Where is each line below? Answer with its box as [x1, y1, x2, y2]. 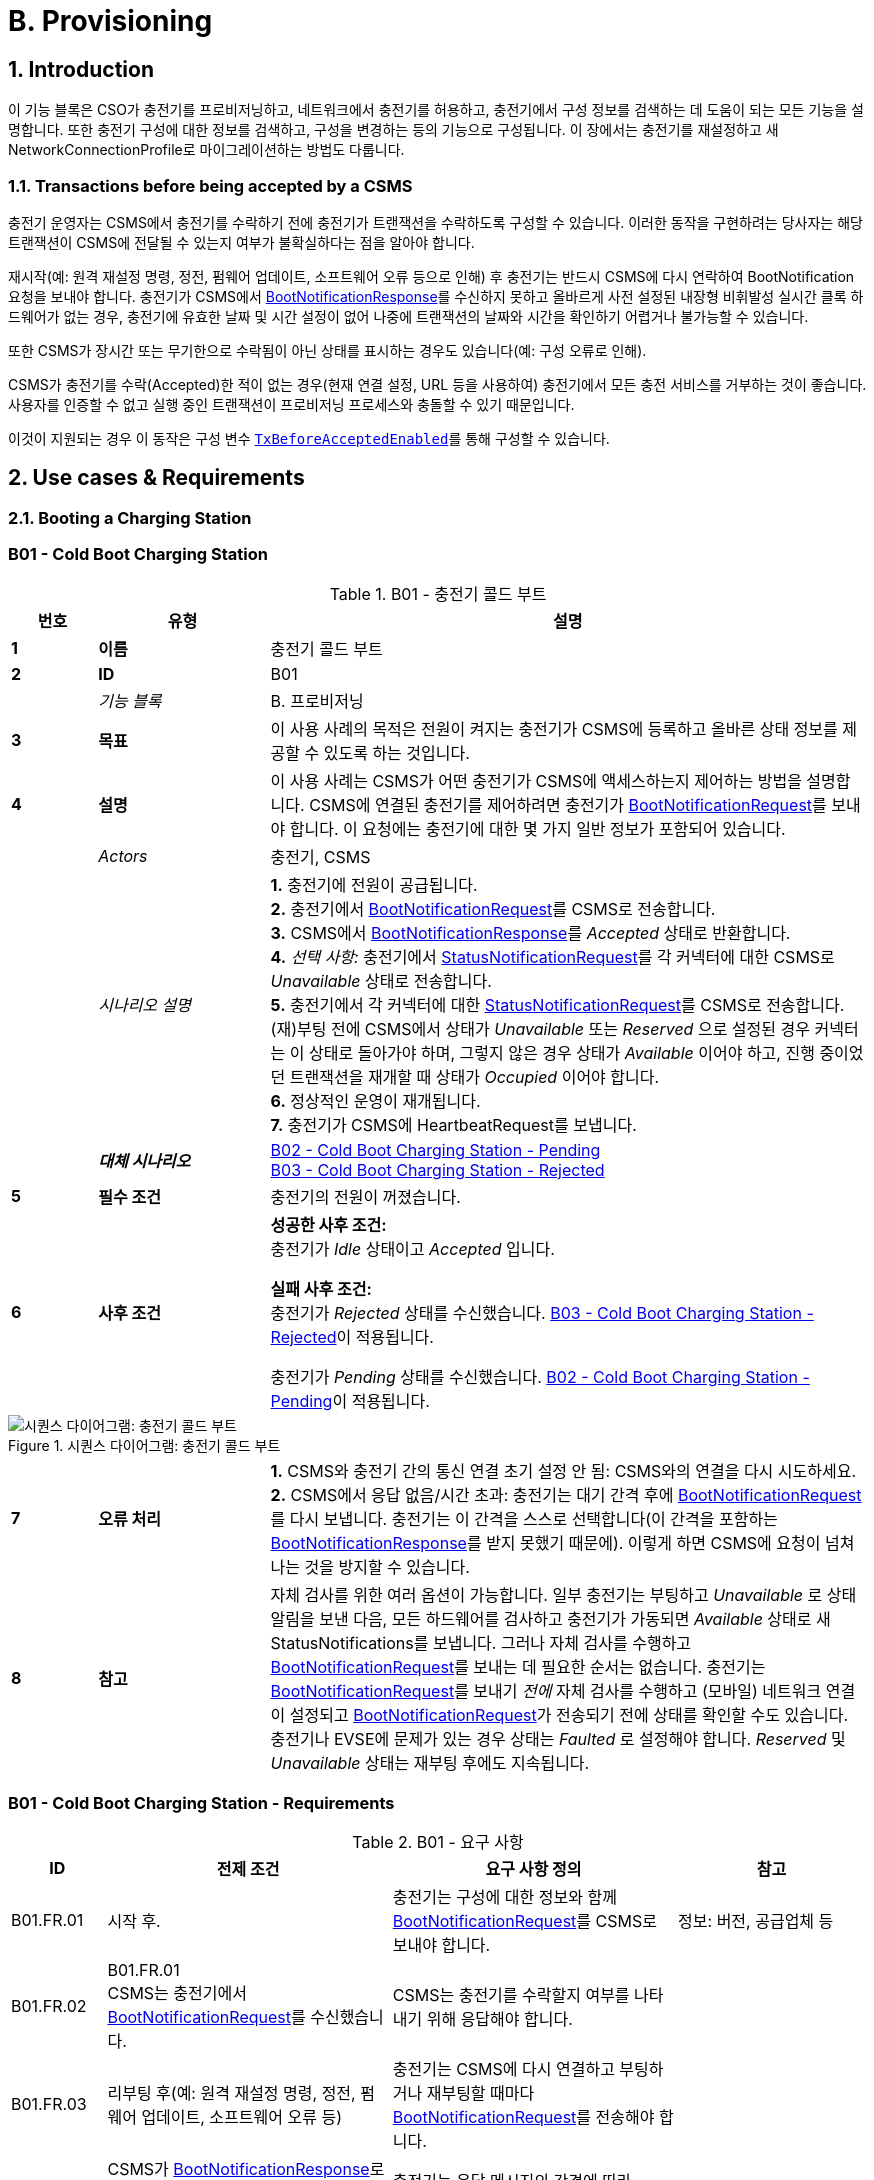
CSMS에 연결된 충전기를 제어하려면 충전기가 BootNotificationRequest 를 [309, 794, 827, 815]
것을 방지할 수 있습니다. [304, 1556, 470, 1577]
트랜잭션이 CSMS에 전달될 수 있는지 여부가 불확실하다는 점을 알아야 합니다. [8, 233, 475, 251]
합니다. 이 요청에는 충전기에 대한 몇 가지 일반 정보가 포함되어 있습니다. [289, 818, 786, 839]
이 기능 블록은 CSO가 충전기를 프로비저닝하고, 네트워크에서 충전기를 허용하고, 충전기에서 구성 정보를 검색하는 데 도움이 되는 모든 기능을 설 [8, 101, 864, 119]
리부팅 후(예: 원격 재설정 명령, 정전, [107, 2083, 356, 2104]
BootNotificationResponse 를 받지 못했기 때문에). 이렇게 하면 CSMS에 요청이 [270, 1532, 821, 1553]
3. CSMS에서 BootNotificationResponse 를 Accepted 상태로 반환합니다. [270, 922, 791, 943]
